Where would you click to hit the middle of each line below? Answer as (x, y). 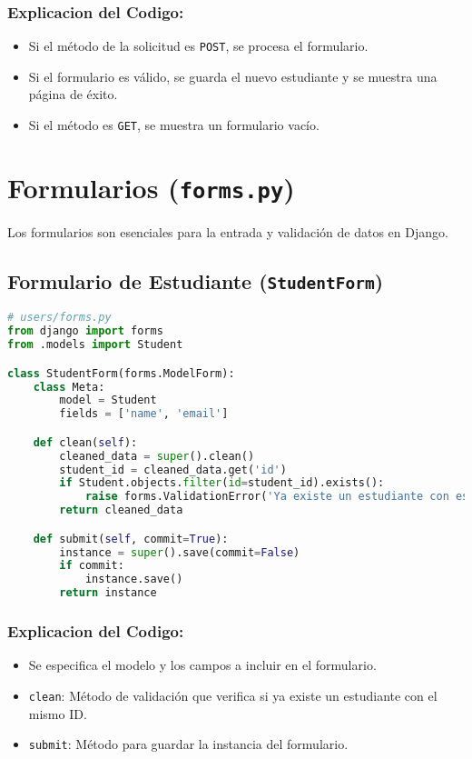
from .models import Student (95, 345)
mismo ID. (58, 713)
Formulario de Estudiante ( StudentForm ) (196, 280)
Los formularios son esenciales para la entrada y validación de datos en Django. (228, 231)
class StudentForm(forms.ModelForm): (121, 373)
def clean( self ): (85, 442)
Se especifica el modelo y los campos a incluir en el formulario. (202, 665)
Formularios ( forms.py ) (151, 187)
